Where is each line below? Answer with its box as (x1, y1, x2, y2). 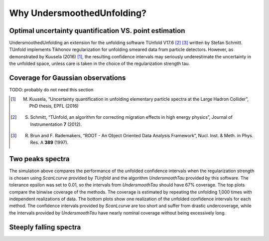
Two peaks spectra (9, 155, 70, 163)
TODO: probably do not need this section (9, 87, 94, 93)
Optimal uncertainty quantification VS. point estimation (9, 26, 185, 35)
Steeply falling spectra (9, 223, 81, 232)
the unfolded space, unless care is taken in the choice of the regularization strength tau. (9, 60, 190, 67)
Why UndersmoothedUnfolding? (9, 7, 147, 18)
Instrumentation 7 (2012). (30, 121, 82, 127)
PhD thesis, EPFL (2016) (29, 103, 79, 109)
